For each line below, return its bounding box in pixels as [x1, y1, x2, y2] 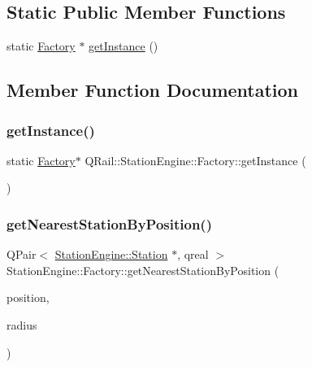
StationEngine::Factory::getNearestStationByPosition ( [6, 261, 279, 278]
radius [6, 316, 37, 333]
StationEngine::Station [54, 246, 168, 263]
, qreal [177, 246, 209, 263]
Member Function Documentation [6, 77, 299, 103]
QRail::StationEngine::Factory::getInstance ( [84, 151, 306, 168]
